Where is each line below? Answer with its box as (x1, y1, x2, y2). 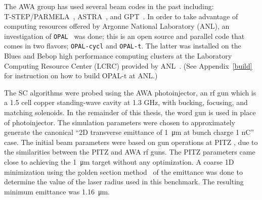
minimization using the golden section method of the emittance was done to (4, 166, 243, 177)
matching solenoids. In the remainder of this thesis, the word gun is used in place (4, 107, 256, 118)
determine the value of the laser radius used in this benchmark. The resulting (4, 176, 244, 187)
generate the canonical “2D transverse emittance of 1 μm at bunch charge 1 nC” (4, 127, 254, 137)
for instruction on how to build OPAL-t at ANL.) (4, 70, 158, 81)
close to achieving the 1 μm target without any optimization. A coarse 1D (4, 157, 234, 167)
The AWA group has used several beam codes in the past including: (4, 1, 214, 11)
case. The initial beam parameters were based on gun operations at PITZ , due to (4, 136, 258, 147)
